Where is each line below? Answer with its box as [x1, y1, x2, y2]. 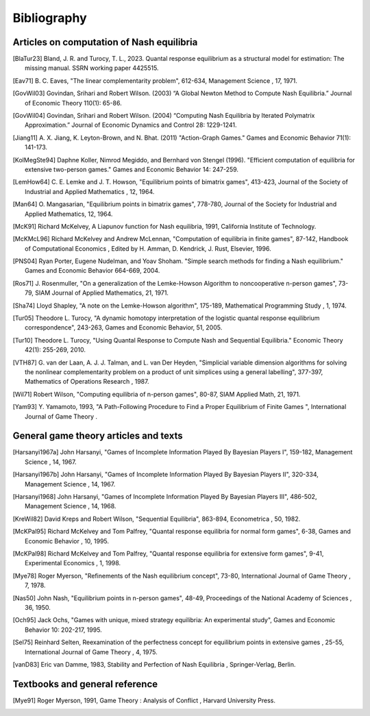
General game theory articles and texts [12, 430, 183, 442]
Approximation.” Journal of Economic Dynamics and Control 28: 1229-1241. [25, 121, 237, 129]
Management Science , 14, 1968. [25, 502, 116, 510]
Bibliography [12, 10, 87, 25]
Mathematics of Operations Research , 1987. [25, 378, 149, 386]
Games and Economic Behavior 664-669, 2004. [25, 267, 160, 275]
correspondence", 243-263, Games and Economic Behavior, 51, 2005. [25, 323, 223, 332]
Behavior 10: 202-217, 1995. [25, 626, 102, 634]
